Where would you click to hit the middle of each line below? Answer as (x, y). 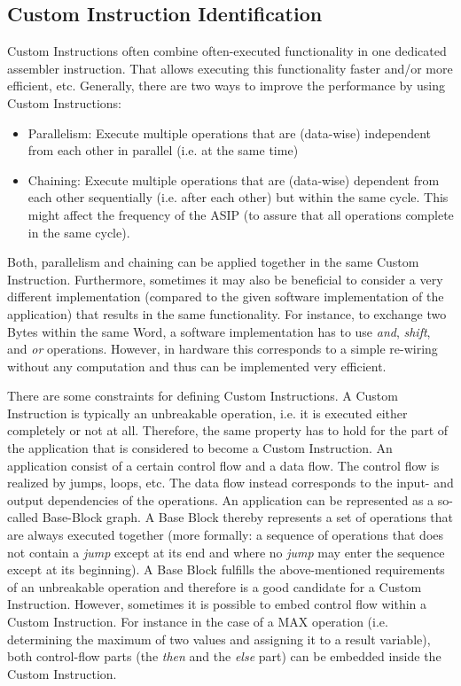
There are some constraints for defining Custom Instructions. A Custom (203, 396)
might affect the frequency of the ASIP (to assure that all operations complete (241, 214)
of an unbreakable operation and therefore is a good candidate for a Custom (215, 586)
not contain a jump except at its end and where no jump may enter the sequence (226, 552)
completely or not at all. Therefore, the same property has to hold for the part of (228, 430)
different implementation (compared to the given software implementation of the (226, 296)
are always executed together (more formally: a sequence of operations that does (226, 535)
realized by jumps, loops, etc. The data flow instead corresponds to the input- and (230, 483)
